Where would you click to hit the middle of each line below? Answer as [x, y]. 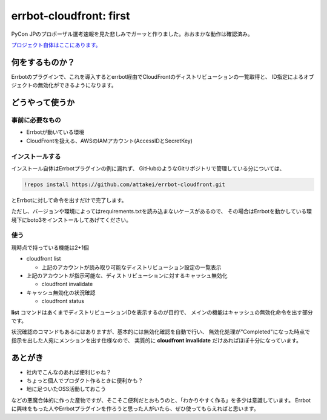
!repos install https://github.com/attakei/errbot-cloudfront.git [124, 184]
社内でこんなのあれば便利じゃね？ [69, 372]
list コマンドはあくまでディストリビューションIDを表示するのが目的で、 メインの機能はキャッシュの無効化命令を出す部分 [162, 312]
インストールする [36, 156]
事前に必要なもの [36, 120]
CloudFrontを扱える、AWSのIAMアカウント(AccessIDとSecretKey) [110, 141]
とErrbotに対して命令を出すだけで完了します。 [69, 200]
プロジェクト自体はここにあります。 [56, 45]
